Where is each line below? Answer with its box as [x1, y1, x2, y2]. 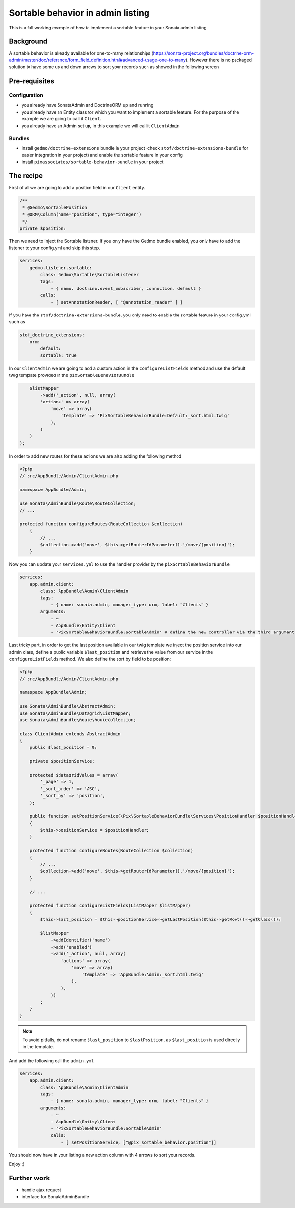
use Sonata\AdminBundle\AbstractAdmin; [19, 703, 116, 709]
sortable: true [40, 353, 77, 358]
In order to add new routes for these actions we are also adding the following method [9, 453, 182, 459]
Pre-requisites [9, 77, 54, 86]
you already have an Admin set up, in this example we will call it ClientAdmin [21, 123, 180, 129]
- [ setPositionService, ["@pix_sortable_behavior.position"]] [60, 1139, 217, 1145]
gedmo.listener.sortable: [29, 265, 92, 270]
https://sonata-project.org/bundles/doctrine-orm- [153, 50, 254, 56]
